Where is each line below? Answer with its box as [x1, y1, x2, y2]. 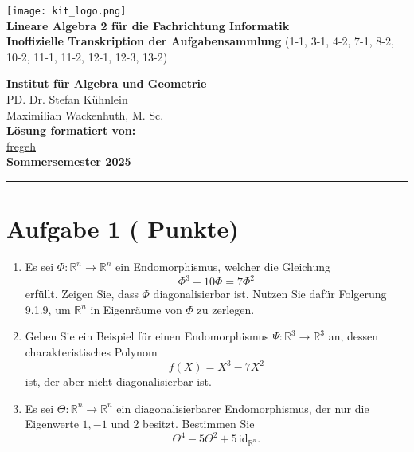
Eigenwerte [25, 415, 79, 432]
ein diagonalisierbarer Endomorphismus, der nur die [116, 399, 369, 416]
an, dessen [328, 328, 379, 344]
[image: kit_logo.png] [6, 6, 127, 17]
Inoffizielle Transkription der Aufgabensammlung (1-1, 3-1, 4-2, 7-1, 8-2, [6, 33, 394, 49]
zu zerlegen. [197, 301, 255, 317]
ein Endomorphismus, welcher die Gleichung [115, 258, 331, 275]
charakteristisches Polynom [25, 344, 158, 360]
